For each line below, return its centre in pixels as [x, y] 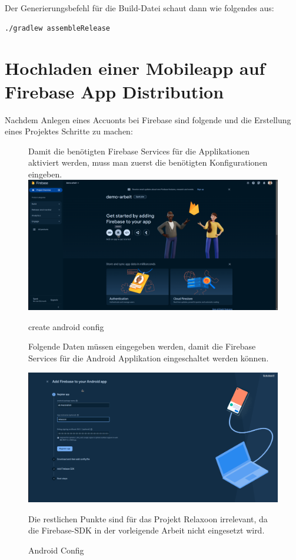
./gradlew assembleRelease [57, 28]
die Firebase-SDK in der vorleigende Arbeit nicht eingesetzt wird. [147, 530]
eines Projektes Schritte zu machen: [69, 131]
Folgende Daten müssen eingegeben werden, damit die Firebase [142, 346]
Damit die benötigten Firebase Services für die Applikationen [139, 151]
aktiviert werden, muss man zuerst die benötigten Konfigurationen [148, 162]
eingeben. [45, 174]
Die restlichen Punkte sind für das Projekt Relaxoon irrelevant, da [148, 518]
